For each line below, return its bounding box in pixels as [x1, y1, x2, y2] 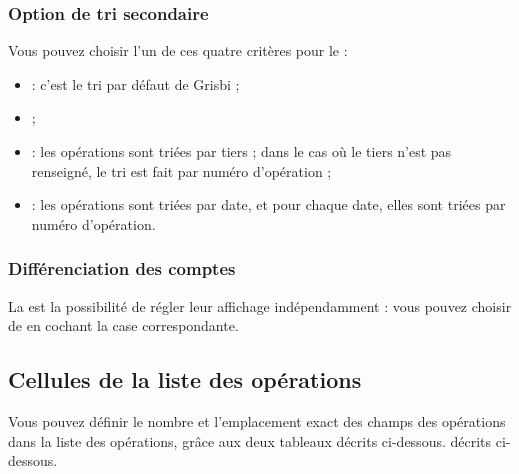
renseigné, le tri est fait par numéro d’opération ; [31, 160, 332, 181]
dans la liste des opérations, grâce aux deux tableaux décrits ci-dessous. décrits [8, 430, 492, 451]
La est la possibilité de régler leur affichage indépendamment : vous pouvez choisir [8, 295, 512, 316]
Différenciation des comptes [8, 256, 236, 281]
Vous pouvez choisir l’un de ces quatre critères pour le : [8, 40, 348, 61]
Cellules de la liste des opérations [8, 364, 362, 395]
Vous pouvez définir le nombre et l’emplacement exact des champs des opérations [8, 410, 506, 431]
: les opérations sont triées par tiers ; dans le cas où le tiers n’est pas [31, 141, 452, 161]
